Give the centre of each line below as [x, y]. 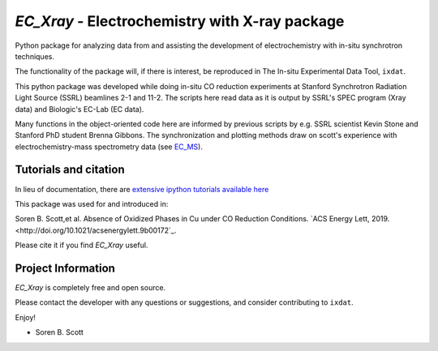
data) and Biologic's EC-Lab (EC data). [79, 109]
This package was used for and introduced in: [92, 203]
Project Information [65, 268]
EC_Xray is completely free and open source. [90, 288]
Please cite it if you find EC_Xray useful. [82, 245]
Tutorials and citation [70, 170]
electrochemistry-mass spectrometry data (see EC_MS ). [109, 147]
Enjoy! [26, 317]
